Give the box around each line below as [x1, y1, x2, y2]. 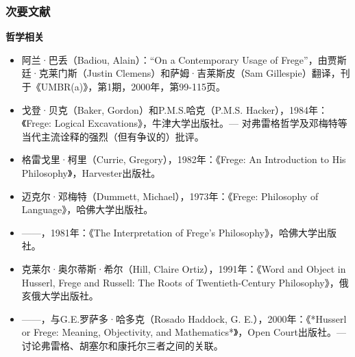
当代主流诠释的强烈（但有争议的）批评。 [21, 129, 204, 143]
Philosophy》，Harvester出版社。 [21, 165, 161, 180]
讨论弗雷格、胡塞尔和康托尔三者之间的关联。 [21, 338, 223, 352]
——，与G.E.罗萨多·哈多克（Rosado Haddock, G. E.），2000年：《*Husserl [21, 311, 347, 325]
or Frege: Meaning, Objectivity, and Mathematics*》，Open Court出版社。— [21, 325, 346, 339]
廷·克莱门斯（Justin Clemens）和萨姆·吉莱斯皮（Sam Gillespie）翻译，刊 [21, 66, 350, 80]
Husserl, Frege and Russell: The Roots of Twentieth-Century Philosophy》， [21, 275, 339, 289]
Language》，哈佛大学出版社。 [21, 202, 154, 217]
